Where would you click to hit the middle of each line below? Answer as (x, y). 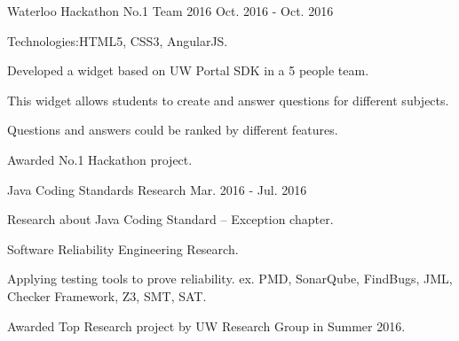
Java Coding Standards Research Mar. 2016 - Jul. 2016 (157, 189)
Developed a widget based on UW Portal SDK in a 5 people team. (188, 70)
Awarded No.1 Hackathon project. (100, 159)
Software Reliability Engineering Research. (123, 248)
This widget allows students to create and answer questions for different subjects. (228, 100)
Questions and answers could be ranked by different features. (173, 130)
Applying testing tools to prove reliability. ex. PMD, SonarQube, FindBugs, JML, (230, 279)
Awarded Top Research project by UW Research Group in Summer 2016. (206, 325)
